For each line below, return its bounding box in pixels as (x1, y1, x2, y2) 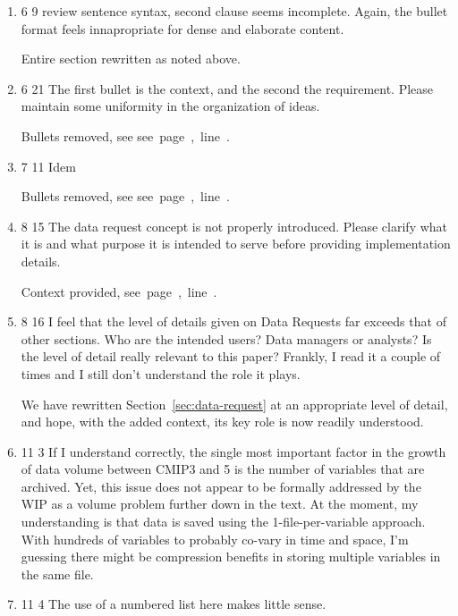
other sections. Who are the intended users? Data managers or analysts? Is (21, 329, 432, 348)
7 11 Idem (21, 156, 76, 175)
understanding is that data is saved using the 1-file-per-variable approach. (21, 512, 426, 531)
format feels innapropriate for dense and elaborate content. (21, 19, 344, 38)
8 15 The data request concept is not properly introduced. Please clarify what (21, 216, 448, 235)
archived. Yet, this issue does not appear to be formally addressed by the (21, 477, 421, 495)
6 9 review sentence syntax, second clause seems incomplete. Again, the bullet (21, 2, 448, 20)
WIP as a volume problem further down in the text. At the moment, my (21, 494, 419, 513)
